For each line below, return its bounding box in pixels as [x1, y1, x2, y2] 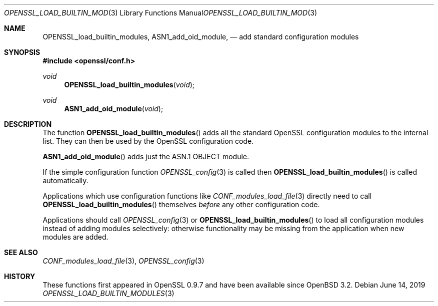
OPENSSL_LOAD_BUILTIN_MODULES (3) [42, 289, 174, 298]
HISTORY [4, 272, 35, 281]
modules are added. [42, 233, 108, 241]
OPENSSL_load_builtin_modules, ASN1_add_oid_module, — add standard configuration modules [42, 32, 359, 41]
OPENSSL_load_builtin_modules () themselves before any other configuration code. [42, 200, 320, 209]
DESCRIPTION [4, 120, 52, 128]
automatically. [42, 176, 88, 185]
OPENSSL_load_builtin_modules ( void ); [64, 80, 195, 89]
